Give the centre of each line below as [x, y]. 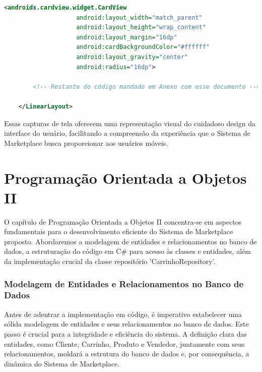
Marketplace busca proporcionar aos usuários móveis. [86, 143]
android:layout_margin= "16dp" [127, 37]
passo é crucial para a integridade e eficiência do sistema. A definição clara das [125, 333]
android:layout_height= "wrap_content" [141, 28]
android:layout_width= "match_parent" [139, 17]
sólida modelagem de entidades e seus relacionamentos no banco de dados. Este [126, 324]
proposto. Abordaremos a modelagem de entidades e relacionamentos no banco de [130, 241]
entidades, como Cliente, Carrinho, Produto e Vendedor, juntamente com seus [124, 343]
